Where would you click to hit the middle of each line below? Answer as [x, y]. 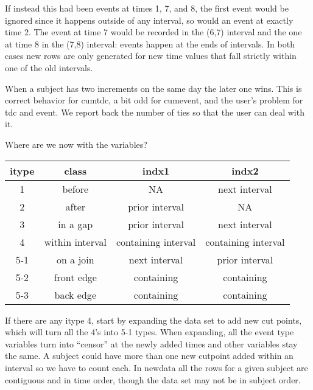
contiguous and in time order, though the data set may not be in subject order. [153, 379]
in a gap [76, 224]
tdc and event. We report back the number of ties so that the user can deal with [155, 112]
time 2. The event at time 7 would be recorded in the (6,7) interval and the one [153, 32]
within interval [75, 242]
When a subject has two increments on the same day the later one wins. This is [153, 88]
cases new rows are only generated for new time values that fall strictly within [151, 56]
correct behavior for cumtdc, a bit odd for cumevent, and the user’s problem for [154, 100]
